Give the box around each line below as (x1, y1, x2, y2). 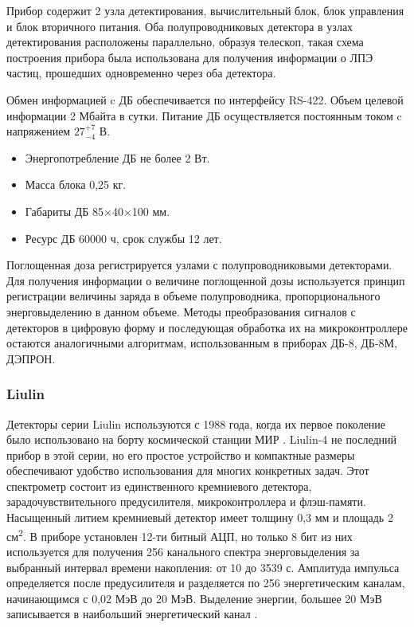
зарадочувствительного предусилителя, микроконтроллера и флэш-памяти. (6, 493, 366, 510)
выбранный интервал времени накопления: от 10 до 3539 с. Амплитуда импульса (6, 558, 400, 575)
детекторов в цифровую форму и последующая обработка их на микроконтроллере (6, 319, 408, 335)
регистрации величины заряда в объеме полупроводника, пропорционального (6, 288, 381, 304)
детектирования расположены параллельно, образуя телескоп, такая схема (6, 33, 364, 50)
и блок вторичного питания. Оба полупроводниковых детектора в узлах (6, 18, 353, 34)
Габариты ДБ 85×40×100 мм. (25, 202, 170, 219)
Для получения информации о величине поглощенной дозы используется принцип (6, 272, 405, 288)
